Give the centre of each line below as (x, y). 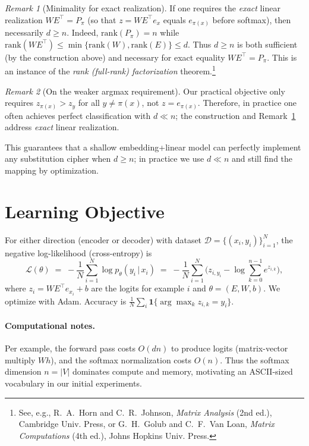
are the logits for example (138, 288)
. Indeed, (83, 32)
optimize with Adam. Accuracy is (66, 301)
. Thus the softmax (255, 359)
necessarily (24, 32)
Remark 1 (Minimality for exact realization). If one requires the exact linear (143, 8)
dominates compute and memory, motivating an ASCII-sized (182, 371)
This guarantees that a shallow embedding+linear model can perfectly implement (153, 147)
